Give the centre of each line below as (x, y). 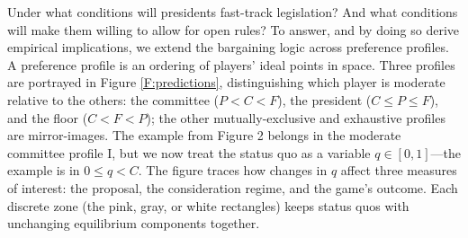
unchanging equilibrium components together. (134, 223)
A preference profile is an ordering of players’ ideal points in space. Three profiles (231, 64)
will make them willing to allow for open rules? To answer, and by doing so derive (234, 29)
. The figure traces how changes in (233, 170)
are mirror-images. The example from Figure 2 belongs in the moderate (204, 135)
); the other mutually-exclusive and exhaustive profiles (296, 117)
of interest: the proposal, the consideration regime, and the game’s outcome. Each (233, 187)
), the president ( (324, 99)
